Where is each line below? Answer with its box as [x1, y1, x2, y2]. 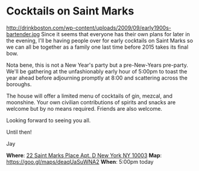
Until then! [6, 128, 32, 135]
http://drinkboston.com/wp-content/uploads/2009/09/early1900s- [6, 24, 172, 31]
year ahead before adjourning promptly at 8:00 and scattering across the [6, 74, 188, 81]
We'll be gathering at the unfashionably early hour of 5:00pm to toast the [6, 67, 188, 75]
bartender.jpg [6, 30, 40, 37]
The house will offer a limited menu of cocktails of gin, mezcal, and [6, 92, 173, 99]
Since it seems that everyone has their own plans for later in [41, 30, 190, 37]
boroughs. [6, 80, 32, 88]
